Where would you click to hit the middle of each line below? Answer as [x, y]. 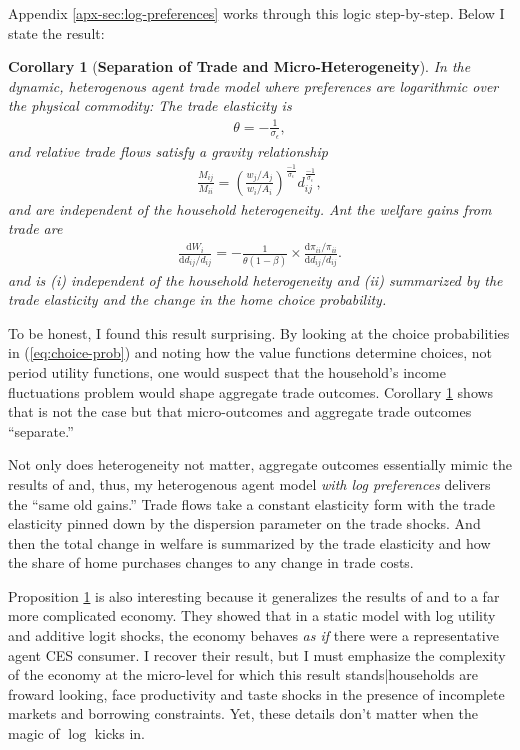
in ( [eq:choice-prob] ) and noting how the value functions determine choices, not [250, 352]
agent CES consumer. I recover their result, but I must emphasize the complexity [257, 654]
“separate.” [41, 430]
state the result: [56, 32]
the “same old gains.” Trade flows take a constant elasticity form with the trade [251, 503]
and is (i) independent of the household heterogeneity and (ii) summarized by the [255, 279]
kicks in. [119, 733]
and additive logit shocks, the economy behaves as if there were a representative [253, 635]
